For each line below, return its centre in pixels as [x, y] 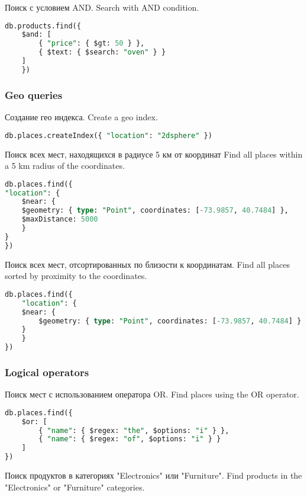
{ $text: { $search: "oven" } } [102, 52]
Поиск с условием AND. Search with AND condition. [102, 7]
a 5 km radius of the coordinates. [65, 166]
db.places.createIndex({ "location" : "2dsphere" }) [109, 135]
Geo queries [34, 94]
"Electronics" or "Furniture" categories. [75, 487]
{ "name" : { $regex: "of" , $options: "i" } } [130, 439]
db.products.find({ [43, 26]
